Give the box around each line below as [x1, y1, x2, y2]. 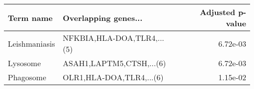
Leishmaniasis [8, 37, 55, 49]
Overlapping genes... [63, 12, 143, 23]
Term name [8, 12, 53, 23]
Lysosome [8, 57, 41, 69]
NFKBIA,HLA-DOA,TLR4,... [63, 32, 165, 43]
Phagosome [8, 71, 46, 83]
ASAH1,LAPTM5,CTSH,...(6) [63, 57, 166, 69]
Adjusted [199, 6, 235, 18]
